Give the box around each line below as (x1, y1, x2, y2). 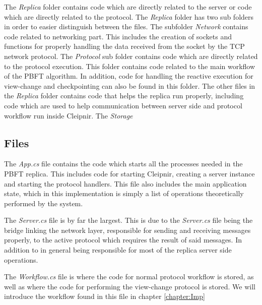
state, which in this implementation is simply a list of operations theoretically (4, 188, 244, 199)
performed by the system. (4, 198, 83, 208)
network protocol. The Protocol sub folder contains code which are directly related (4, 50, 258, 61)
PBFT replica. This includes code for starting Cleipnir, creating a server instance (4, 168, 255, 178)
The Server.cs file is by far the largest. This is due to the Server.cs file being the (4, 215, 253, 225)
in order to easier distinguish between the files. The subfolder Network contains (4, 21, 248, 32)
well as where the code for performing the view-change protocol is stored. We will (4, 281, 255, 291)
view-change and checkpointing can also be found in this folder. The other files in (4, 80, 255, 91)
